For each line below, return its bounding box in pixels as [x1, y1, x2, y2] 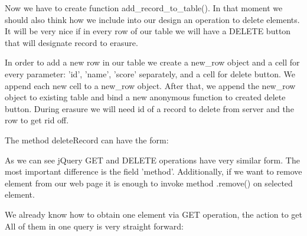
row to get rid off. [5, 114, 69, 126]
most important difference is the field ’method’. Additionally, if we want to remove [5, 165, 302, 178]
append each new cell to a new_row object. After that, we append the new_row [5, 79, 296, 91]
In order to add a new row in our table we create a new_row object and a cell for [5, 56, 300, 68]
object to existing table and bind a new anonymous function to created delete [5, 91, 286, 103]
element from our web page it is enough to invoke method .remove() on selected [5, 176, 293, 189]
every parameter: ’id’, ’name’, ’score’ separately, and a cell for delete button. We [5, 67, 295, 80]
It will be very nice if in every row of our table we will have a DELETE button [5, 25, 291, 37]
